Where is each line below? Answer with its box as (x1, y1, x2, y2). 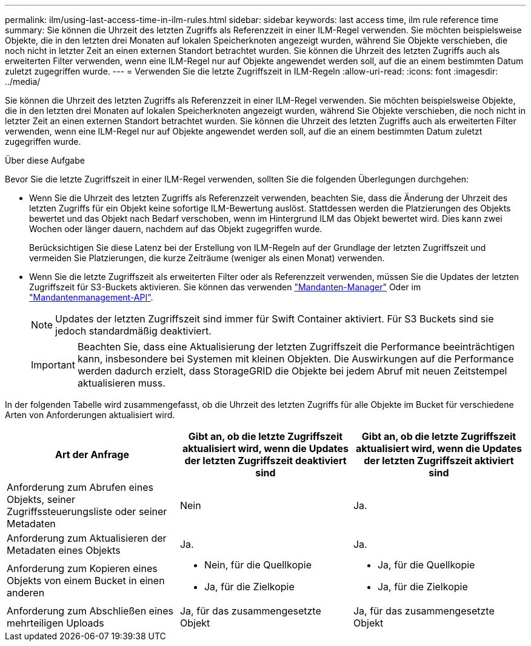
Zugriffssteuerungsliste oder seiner (7, 505, 167, 518)
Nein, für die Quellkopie (204, 559, 312, 571)
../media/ (5, 76, 41, 87)
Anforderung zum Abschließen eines (7, 605, 174, 617)
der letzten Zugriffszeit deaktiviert (184, 455, 347, 467)
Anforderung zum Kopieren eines (7, 562, 158, 574)
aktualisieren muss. (77, 377, 165, 389)
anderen (7, 587, 45, 599)
